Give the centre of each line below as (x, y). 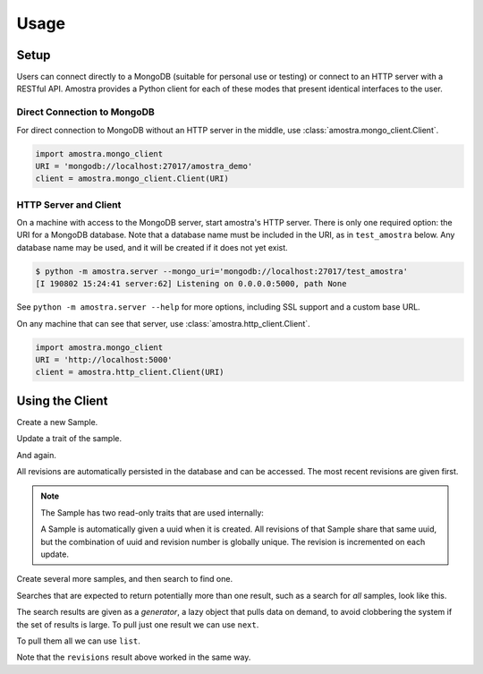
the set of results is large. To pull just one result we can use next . (138, 624)
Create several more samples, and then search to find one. (124, 579)
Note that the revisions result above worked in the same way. (134, 657)
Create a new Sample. (57, 422)
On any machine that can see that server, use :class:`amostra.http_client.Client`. (163, 323)
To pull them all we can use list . (78, 641)
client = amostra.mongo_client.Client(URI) (132, 179)
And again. (37, 455)
